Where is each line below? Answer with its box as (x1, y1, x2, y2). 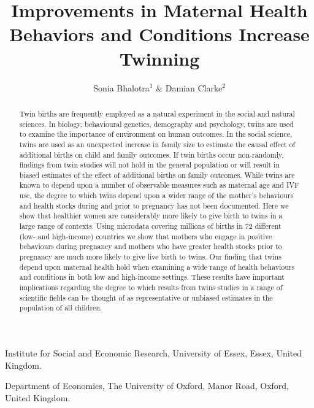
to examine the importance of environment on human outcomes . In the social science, (19, 129, 293, 139)
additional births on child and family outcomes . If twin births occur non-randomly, (19, 149, 284, 160)
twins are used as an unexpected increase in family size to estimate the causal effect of (19, 139, 296, 149)
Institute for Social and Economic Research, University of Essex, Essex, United (5, 347, 302, 360)
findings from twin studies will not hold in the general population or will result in (19, 160, 280, 170)
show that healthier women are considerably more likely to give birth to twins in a (19, 210, 283, 221)
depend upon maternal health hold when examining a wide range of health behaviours (19, 261, 295, 272)
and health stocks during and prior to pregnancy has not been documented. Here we (19, 200, 289, 210)
